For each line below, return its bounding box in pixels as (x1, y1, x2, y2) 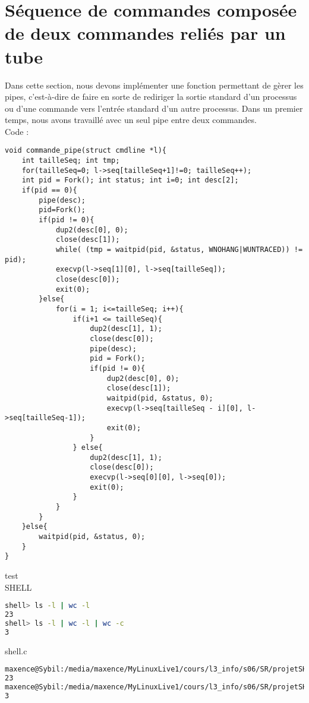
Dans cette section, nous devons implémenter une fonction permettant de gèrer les (5, 78, 304, 91)
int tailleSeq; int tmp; (21, 156, 120, 165)
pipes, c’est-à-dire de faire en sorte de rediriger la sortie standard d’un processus (5, 90, 297, 103)
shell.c (5, 644, 27, 657)
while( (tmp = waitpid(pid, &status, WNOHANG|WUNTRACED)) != (55, 245, 303, 254)
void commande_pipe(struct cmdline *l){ (5, 146, 167, 155)
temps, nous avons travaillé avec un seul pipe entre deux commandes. (5, 114, 257, 126)
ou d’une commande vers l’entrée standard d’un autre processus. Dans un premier (5, 102, 303, 114)
